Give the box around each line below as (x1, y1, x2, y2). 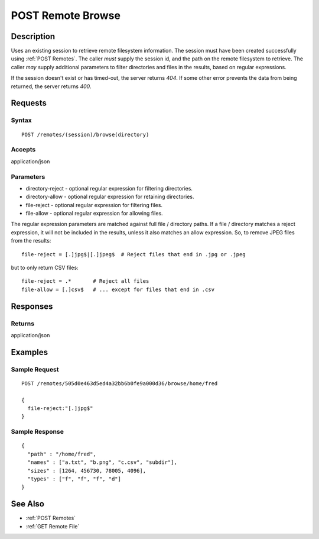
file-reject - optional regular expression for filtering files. (25, 201, 162, 208)
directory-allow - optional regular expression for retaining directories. (25, 193, 194, 201)
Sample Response (11, 428, 64, 436)
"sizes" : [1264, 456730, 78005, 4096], (27, 467, 147, 474)
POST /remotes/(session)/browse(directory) (21, 131, 149, 138)
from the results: (11, 237, 51, 244)
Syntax (11, 116, 32, 124)
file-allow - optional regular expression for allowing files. (25, 210, 163, 217)
